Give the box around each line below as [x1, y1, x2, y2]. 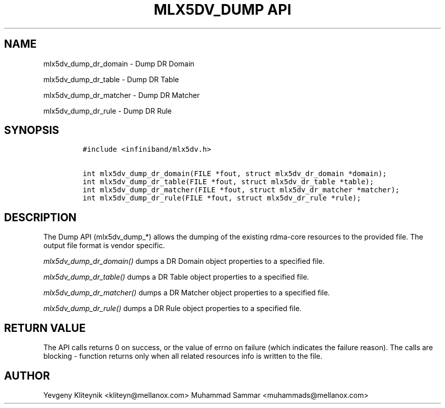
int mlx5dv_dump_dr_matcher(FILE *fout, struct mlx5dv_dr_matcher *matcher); [82, 186, 400, 194]
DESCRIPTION [4, 211, 77, 224]
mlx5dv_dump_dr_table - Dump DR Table [43, 75, 179, 84]
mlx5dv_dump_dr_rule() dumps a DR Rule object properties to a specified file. [43, 304, 302, 313]
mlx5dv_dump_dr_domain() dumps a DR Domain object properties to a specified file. [43, 257, 325, 266]
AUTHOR [4, 369, 50, 382]
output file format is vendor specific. [43, 241, 165, 250]
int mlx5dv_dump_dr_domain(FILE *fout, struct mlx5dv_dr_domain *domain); [82, 169, 387, 178]
